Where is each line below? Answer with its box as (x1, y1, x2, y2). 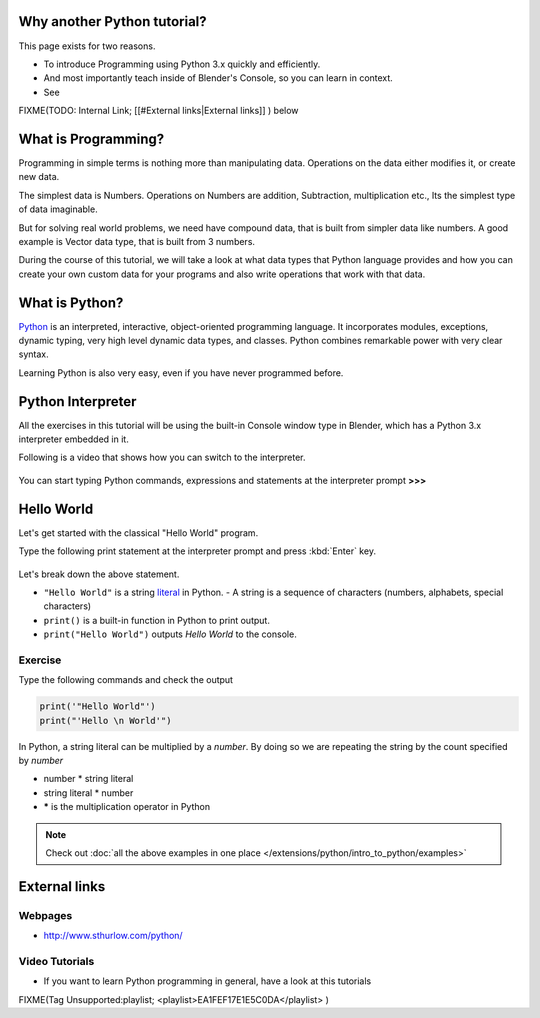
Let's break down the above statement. (18, 568, 180, 580)
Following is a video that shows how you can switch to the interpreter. (18, 451, 306, 464)
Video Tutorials (18, 954, 95, 968)
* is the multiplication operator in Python (43, 801, 210, 813)
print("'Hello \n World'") (39, 715, 172, 726)
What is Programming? (18, 130, 165, 147)
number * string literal (43, 773, 134, 785)
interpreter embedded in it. (18, 433, 129, 445)
